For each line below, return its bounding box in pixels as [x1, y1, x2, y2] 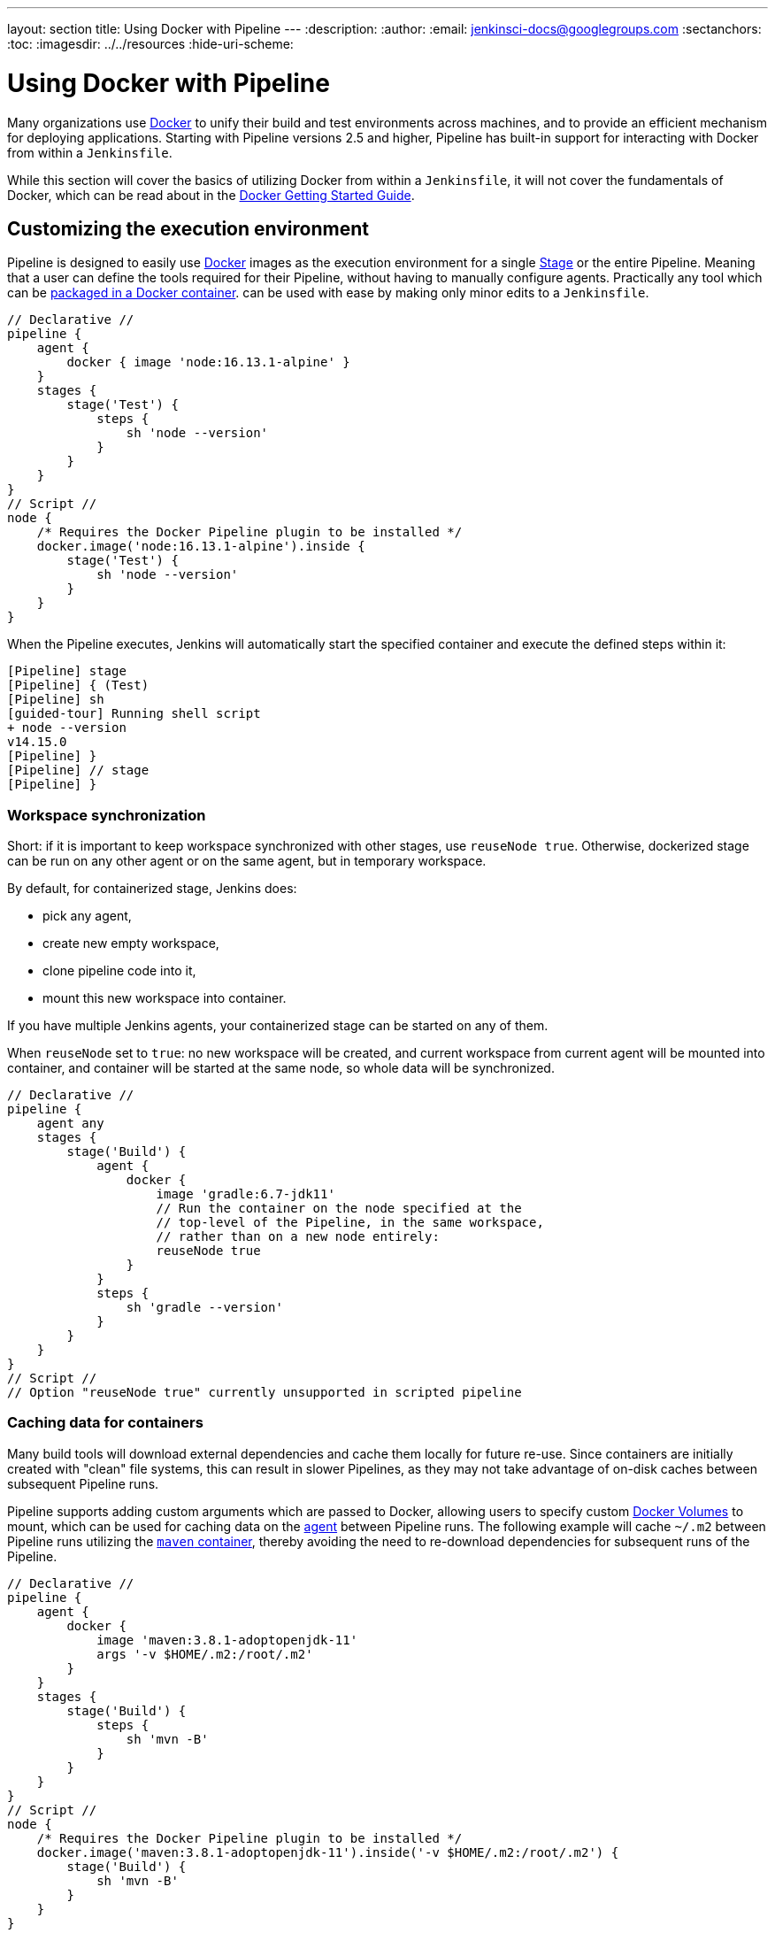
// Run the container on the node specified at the [156, 1201, 522, 1216]
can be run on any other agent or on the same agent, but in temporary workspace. [7, 853, 487, 869]
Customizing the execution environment [7, 217, 369, 240]
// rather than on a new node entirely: [156, 1229, 440, 1244]
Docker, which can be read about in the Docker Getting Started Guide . [7, 187, 415, 203]
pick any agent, [42, 908, 132, 924]
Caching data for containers [7, 1413, 203, 1432]
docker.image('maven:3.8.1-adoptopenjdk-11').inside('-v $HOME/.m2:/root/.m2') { [36, 1844, 619, 1860]
